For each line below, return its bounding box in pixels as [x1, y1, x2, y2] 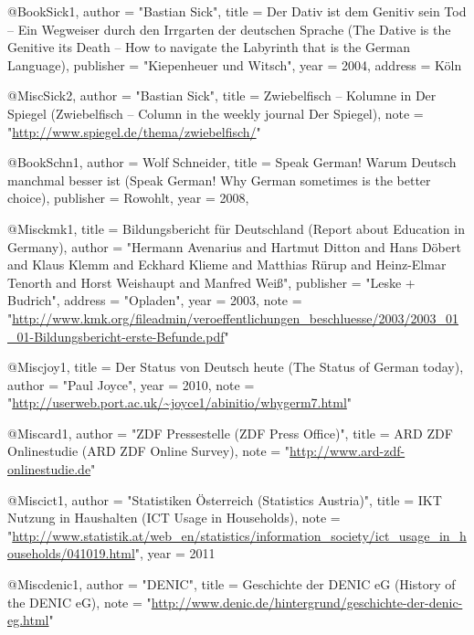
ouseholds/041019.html [7, 544, 135, 563]
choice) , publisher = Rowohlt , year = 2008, [7, 188, 249, 207]
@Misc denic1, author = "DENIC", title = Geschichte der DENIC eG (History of [7, 575, 456, 594]
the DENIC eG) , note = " [7, 592, 152, 611]
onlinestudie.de [7, 460, 91, 479]
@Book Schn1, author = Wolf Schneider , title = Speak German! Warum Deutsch [7, 153, 457, 172]
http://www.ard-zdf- [290, 441, 406, 460]
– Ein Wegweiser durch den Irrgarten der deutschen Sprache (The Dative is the [7, 19, 451, 38]
